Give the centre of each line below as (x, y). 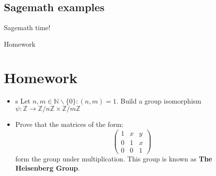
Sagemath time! (27, 27)
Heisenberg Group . (48, 168)
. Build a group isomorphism (159, 100)
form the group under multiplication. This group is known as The (114, 158)
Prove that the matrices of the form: (69, 124)
